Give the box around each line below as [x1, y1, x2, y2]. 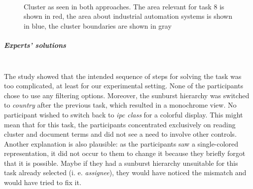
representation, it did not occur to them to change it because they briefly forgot [4, 148, 246, 158]
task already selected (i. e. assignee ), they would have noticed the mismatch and [4, 167, 247, 178]
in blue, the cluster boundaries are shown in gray [24, 20, 172, 31]
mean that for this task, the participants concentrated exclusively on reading [4, 119, 236, 129]
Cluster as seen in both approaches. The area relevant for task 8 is [24, 1, 224, 11]
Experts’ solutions [4, 39, 66, 50]
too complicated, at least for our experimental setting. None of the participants [4, 80, 243, 91]
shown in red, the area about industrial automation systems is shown [24, 11, 232, 21]
